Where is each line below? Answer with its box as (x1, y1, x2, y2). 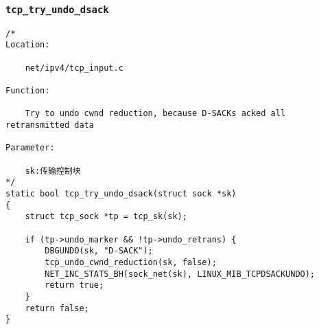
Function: (5, 86, 50, 96)
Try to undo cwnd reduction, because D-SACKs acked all (25, 109, 286, 119)
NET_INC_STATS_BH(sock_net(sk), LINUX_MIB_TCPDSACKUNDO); (45, 269, 316, 279)
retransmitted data (5, 120, 94, 131)
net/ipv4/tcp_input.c (25, 63, 123, 73)
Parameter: (5, 143, 55, 153)
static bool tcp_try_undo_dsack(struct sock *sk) (5, 188, 237, 198)
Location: (5, 40, 50, 50)
